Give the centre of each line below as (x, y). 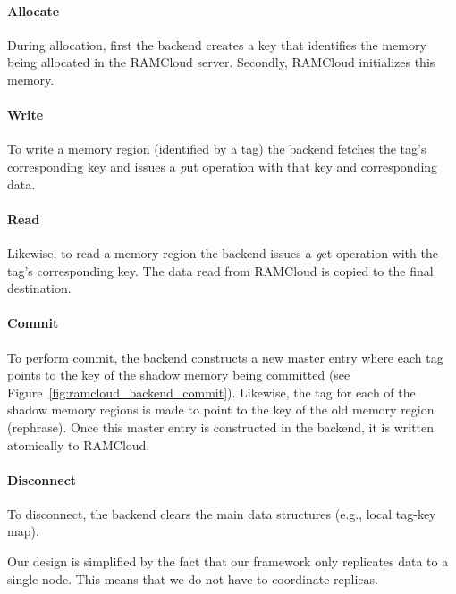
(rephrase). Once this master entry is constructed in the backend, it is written (221, 427)
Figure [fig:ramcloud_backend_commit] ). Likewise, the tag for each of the (211, 392)
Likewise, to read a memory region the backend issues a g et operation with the (223, 252)
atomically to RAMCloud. (79, 444)
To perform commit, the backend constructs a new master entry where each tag (225, 357)
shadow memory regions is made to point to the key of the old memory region (221, 410)
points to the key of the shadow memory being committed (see (179, 375)
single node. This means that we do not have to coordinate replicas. (193, 578)
